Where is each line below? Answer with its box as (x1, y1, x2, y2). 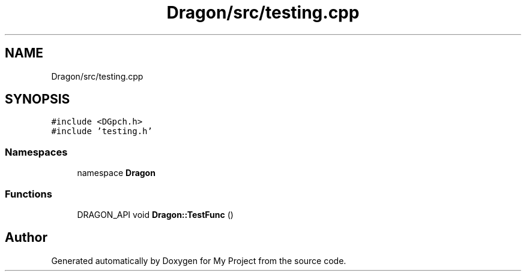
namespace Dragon (77, 168, 156, 178)
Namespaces (5, 145, 68, 158)
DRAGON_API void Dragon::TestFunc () (77, 209, 234, 220)
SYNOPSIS (5, 92, 70, 107)
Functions (5, 187, 52, 200)
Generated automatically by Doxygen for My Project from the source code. (51, 255, 346, 266)
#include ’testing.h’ (51, 126, 153, 137)
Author (5, 230, 47, 245)
